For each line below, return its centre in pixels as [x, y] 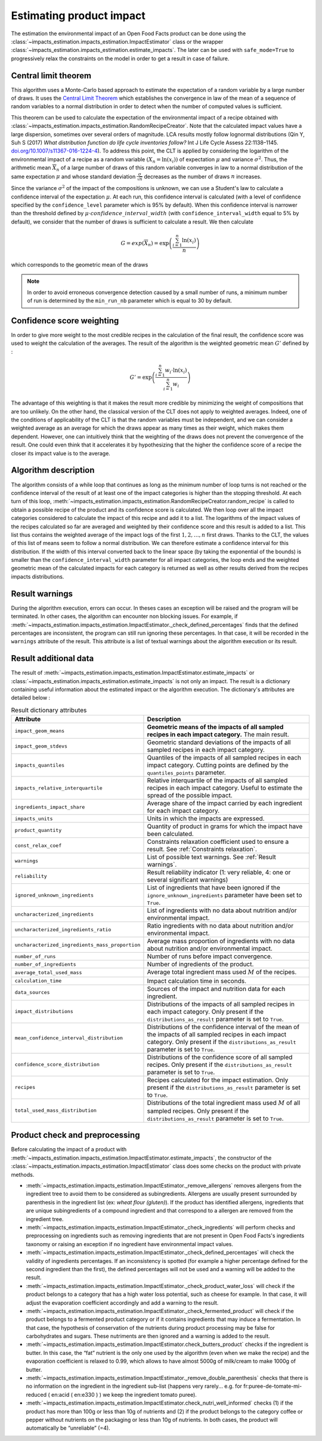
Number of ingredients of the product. [200, 964]
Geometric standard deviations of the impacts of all [219, 742]
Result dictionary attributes [49, 710]
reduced [36, 1394]
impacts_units [34, 819]
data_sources [32, 992]
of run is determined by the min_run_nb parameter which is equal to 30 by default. [130, 301]
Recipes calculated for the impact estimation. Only [218, 1080]
